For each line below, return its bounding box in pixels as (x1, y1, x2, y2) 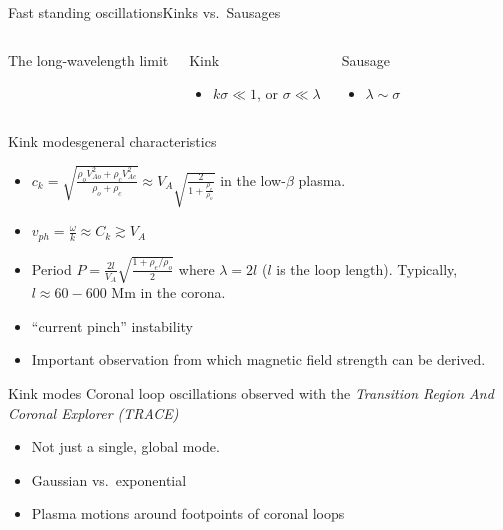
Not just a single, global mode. (31, 436, 220, 457)
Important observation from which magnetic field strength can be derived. (31, 349, 486, 370)
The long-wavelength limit (8, 49, 169, 70)
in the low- (220, 169, 286, 190)
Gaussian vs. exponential (31, 469, 187, 490)
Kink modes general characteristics (8, 130, 217, 151)
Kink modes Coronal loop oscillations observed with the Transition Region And (8, 383, 494, 404)
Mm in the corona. (111, 282, 226, 303)
